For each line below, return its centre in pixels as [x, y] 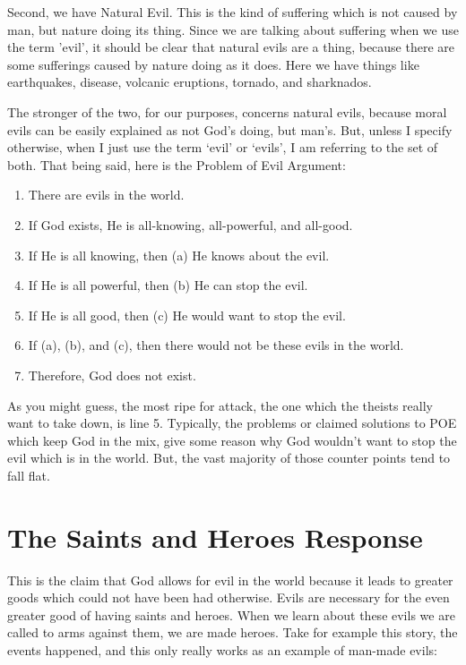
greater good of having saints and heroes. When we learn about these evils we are [231, 614]
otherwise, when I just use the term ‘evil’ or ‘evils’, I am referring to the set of [223, 147]
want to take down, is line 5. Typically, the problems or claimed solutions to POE [232, 423]
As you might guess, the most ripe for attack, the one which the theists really [220, 405]
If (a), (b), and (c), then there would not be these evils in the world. [216, 345]
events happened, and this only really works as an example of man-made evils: [222, 649]
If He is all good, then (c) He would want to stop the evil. [187, 315]
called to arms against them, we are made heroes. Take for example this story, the [233, 632]
